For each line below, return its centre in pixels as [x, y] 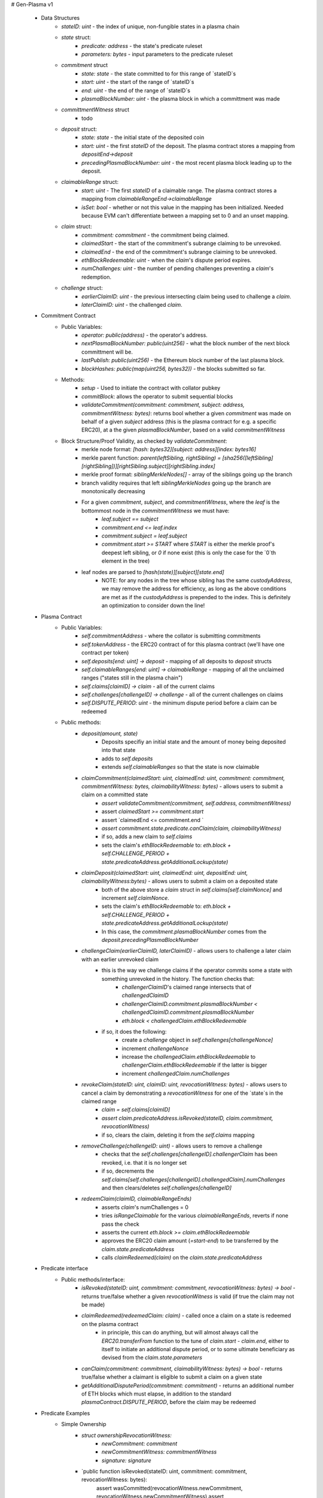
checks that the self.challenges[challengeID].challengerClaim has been [190, 1154]
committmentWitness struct [95, 110]
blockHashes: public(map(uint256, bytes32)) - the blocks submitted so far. [174, 369]
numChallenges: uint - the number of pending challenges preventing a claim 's [178, 268]
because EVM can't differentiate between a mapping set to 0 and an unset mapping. [185, 215]
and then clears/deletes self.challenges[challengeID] [167, 1188]
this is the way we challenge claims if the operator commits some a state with [197, 970]
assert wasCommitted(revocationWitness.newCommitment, [170, 1488]
